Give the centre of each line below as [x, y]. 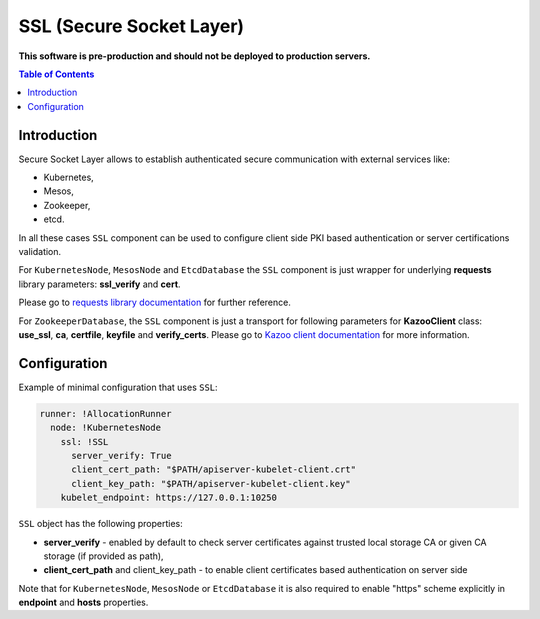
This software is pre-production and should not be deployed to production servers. [194, 56]
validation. [40, 251]
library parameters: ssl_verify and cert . [99, 284]
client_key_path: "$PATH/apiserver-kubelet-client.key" [211, 483]
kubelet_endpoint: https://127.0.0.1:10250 [168, 498]
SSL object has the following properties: [101, 524]
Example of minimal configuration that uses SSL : [118, 387]
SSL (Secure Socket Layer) [131, 26]
